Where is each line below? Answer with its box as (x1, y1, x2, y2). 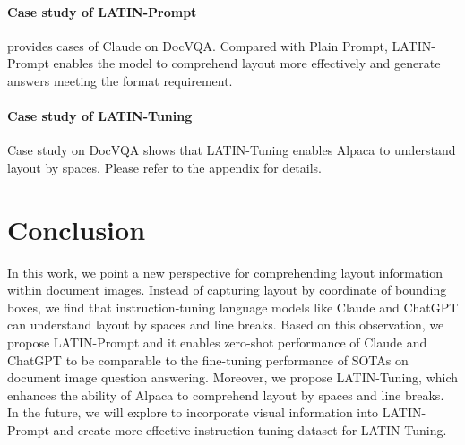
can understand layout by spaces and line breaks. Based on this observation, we (7, 315, 444, 334)
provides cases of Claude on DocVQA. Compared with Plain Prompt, (7, 36, 388, 55)
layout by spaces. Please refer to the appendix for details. (7, 158, 323, 176)
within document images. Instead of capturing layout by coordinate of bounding (7, 280, 447, 299)
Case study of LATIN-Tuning (7, 107, 193, 125)
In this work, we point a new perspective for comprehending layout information (7, 262, 443, 281)
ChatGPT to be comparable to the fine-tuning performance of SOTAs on (7, 350, 409, 369)
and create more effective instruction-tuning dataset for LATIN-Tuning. (53, 421, 447, 440)
